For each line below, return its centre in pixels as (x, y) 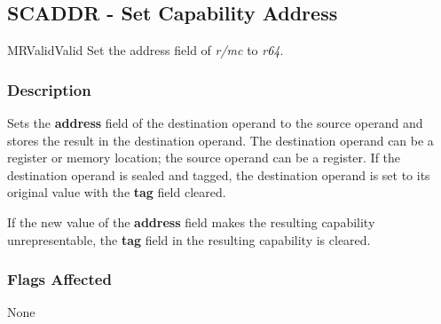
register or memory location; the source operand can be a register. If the (204, 158)
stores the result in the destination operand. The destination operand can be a (220, 140)
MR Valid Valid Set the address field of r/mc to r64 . (146, 50)
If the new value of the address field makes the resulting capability (191, 221)
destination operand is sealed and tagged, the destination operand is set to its (219, 174)
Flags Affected (59, 279)
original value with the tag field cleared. (117, 192)
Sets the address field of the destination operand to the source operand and (215, 123)
